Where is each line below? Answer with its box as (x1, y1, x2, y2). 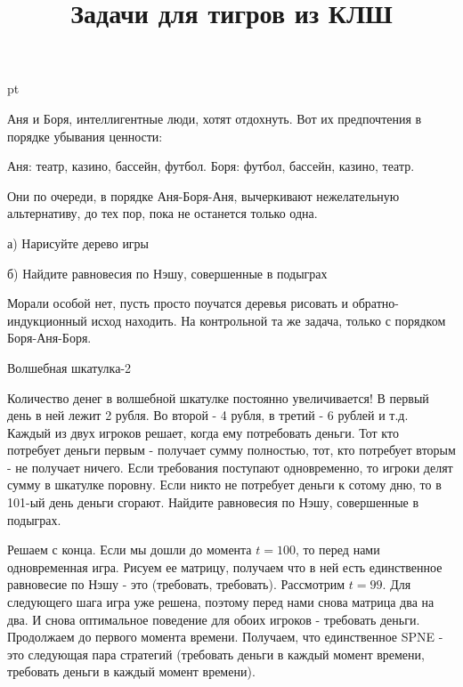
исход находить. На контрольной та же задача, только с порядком (91, 311, 446, 329)
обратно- (352, 294, 399, 312)
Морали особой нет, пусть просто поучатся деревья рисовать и (7, 294, 349, 312)
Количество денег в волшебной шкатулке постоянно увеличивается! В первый (7, 388, 429, 407)
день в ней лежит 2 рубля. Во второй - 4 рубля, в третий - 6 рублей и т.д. (7, 406, 409, 424)
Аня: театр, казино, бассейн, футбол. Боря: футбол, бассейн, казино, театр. (7, 157, 415, 175)
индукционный (7, 311, 87, 329)
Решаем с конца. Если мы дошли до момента (7, 540, 252, 559)
